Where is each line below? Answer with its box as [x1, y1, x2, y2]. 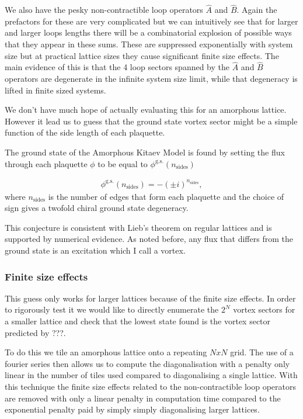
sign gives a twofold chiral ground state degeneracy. [5, 202, 189, 214]
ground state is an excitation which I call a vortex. [5, 244, 186, 257]
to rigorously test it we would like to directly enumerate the [5, 303, 219, 316]
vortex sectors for [233, 303, 295, 316]
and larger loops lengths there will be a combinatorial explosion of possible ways [5, 26, 292, 39]
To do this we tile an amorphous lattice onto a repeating [5, 346, 207, 358]
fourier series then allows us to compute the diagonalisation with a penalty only [5, 357, 290, 369]
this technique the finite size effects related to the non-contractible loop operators [5, 380, 296, 393]
